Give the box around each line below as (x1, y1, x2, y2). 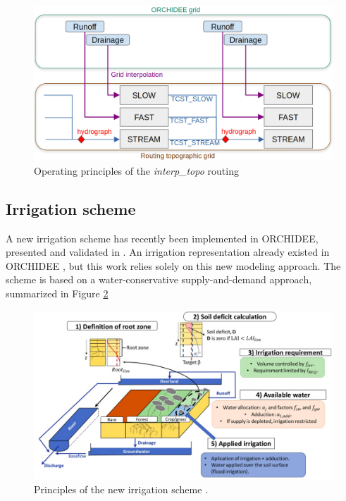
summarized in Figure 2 (6, 286, 109, 301)
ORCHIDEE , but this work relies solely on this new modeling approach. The (6, 258, 341, 273)
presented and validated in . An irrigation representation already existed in (6, 245, 330, 259)
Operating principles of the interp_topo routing (34, 163, 239, 178)
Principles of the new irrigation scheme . (34, 481, 209, 496)
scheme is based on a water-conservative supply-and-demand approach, (6, 272, 312, 287)
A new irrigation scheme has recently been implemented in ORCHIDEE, (6, 230, 319, 245)
